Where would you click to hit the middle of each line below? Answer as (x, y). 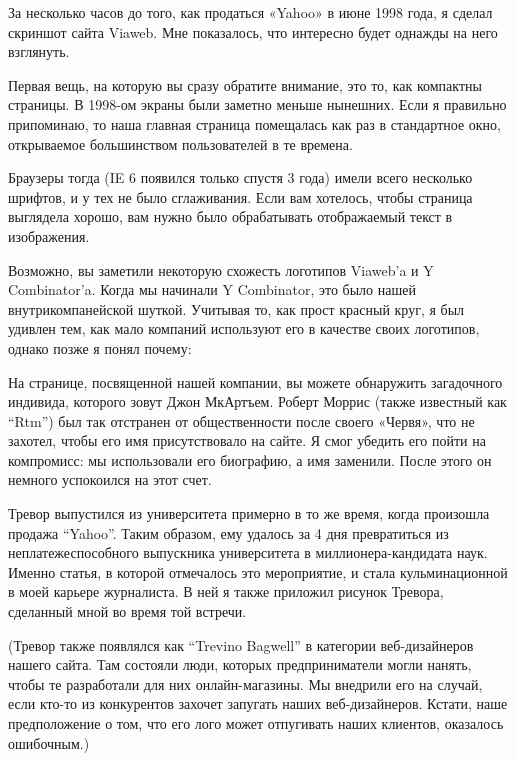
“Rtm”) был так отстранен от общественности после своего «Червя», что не (241, 420)
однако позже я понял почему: (100, 347)
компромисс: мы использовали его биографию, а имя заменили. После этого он (250, 459)
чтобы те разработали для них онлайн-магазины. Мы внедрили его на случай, (245, 683)
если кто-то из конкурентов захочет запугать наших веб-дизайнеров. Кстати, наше (258, 703)
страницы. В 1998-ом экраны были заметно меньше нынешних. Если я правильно (257, 104)
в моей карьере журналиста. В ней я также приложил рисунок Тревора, (226, 591)
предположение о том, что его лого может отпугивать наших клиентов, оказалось (256, 723)
